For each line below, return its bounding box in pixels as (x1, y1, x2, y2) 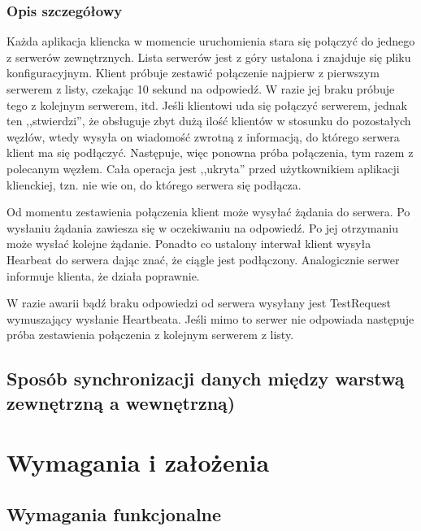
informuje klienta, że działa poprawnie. (7, 267, 200, 284)
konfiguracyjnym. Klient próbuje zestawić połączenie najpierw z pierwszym (7, 64, 380, 81)
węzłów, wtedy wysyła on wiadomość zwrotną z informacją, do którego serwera (7, 128, 400, 145)
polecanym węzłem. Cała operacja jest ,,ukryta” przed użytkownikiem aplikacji (7, 159, 400, 176)
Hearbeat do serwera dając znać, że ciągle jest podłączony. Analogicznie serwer (7, 250, 400, 268)
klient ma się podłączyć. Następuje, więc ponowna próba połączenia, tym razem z (7, 144, 414, 161)
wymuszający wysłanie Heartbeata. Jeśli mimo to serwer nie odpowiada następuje (7, 310, 414, 327)
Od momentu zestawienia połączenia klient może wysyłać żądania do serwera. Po (7, 203, 410, 220)
